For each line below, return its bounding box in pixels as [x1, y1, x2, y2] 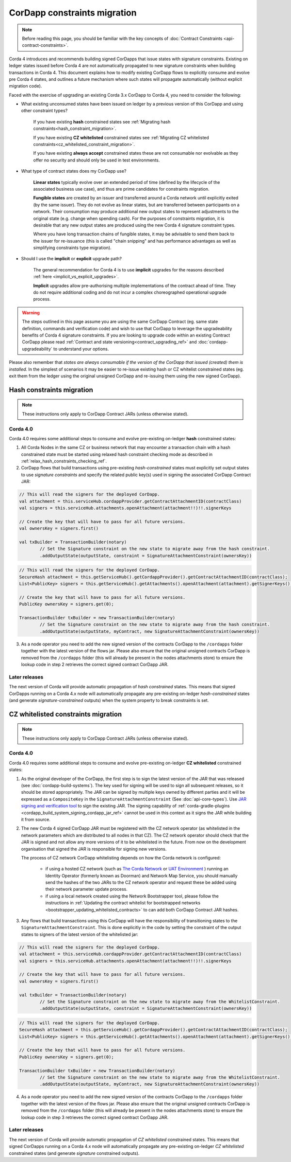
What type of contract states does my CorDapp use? [21, 168, 127, 174]
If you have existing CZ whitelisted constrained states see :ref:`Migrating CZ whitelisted [33, 134, 210, 141]
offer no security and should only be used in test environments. [33, 157, 160, 163]
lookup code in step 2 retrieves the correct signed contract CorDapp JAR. [21, 661, 169, 667]
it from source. [21, 816, 51, 822]
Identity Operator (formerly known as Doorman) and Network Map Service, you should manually [45, 873, 238, 878]
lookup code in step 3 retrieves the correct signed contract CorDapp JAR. [21, 1114, 169, 1120]
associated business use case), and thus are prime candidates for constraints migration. [33, 186, 210, 192]
